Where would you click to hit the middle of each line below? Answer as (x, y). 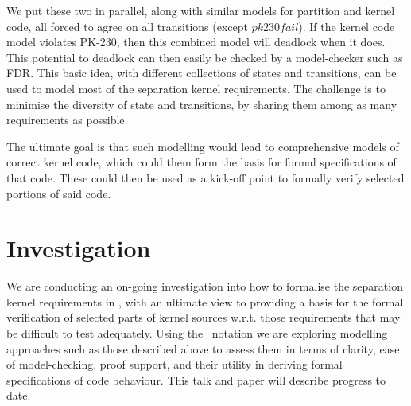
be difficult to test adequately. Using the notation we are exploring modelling (197, 333)
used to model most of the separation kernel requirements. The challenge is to (196, 88)
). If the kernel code (347, 26)
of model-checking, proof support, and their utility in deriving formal (174, 364)
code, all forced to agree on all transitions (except (127, 26)
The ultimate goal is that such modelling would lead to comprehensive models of (203, 146)
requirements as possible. (67, 120)
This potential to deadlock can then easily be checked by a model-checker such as (205, 57)
